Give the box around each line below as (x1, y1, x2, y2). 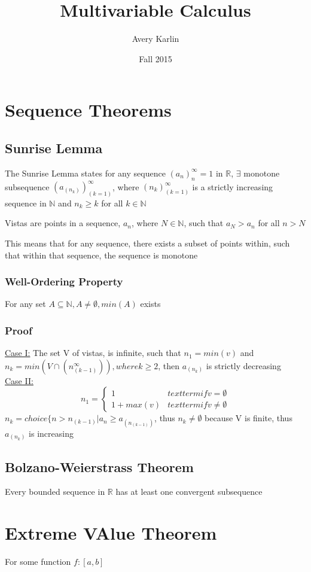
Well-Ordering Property (5, 274, 123, 289)
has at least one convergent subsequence (115, 485, 263, 498)
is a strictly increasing (192, 180, 273, 192)
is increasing (29, 427, 74, 439)
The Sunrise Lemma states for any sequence (5, 166, 166, 179)
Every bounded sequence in (5, 485, 105, 498)
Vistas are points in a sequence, (5, 217, 121, 229)
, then (158, 359, 180, 372)
